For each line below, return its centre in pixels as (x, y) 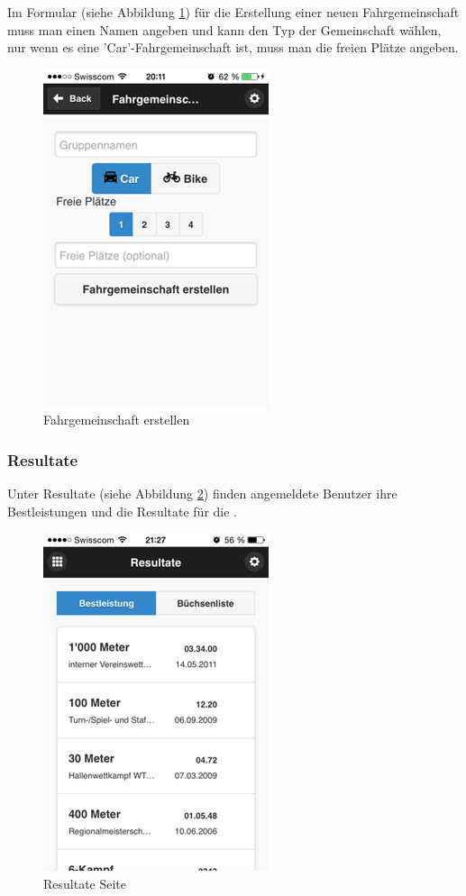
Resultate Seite (85, 883)
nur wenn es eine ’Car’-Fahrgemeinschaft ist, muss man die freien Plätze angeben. (233, 47)
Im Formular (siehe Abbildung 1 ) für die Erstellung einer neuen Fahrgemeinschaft (233, 12)
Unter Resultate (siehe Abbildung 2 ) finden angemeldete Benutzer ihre (202, 494)
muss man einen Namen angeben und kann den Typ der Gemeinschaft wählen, (224, 29)
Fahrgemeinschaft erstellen (117, 420)
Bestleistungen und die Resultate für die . (122, 511)
